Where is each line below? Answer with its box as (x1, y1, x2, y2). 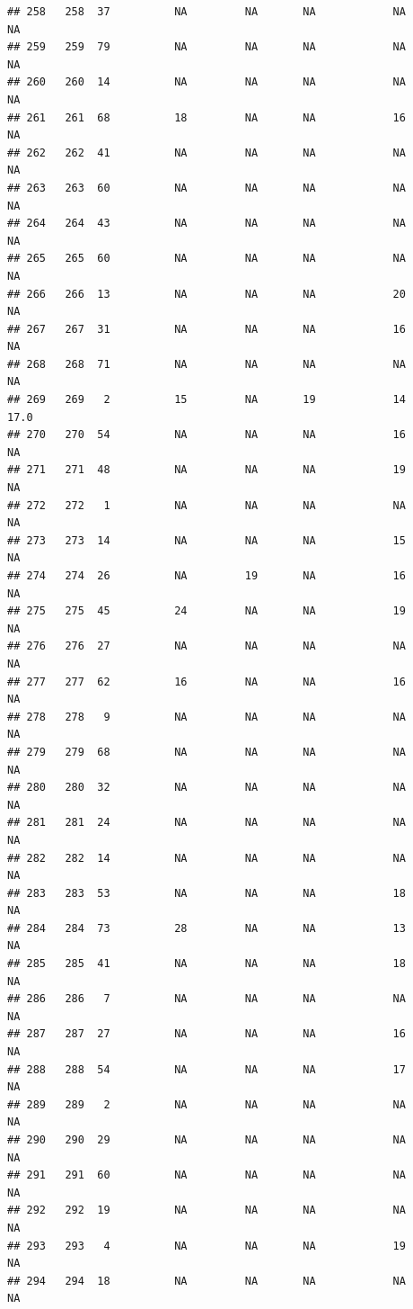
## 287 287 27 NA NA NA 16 (7, 1027, 406, 1041)
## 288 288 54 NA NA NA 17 (7, 1062, 406, 1076)
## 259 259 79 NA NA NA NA (7, 40, 406, 54)
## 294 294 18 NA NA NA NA (7, 1274, 406, 1287)
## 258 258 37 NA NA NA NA (7, 5, 406, 18)
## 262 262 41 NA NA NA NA (7, 146, 406, 159)
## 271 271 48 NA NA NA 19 (7, 463, 406, 477)
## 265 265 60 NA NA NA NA (7, 252, 406, 265)
